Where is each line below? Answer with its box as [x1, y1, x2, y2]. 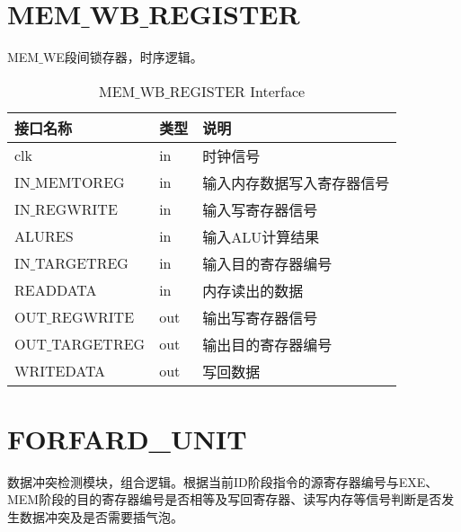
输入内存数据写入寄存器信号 [202, 172, 390, 193]
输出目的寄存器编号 [202, 333, 332, 355]
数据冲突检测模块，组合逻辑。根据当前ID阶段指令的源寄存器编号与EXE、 [7, 472, 439, 491]
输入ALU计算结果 [202, 226, 320, 247]
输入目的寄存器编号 [202, 253, 332, 274]
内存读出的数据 [202, 279, 304, 301]
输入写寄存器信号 [202, 199, 318, 220]
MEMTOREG [35, 172, 125, 193]
